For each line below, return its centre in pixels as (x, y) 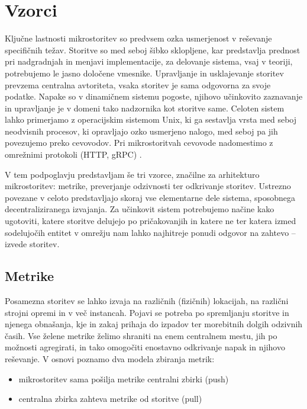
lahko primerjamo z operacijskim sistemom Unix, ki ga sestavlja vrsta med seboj (151, 119)
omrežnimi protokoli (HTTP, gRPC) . (73, 154)
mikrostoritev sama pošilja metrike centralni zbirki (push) (124, 378)
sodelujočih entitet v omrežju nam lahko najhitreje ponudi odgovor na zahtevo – (150, 232)
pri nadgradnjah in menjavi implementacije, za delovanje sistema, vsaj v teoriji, (149, 61)
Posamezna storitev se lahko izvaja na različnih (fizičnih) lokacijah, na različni (147, 301)
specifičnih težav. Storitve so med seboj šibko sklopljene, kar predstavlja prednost (153, 49)
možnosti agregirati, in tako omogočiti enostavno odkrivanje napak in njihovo (145, 347)
